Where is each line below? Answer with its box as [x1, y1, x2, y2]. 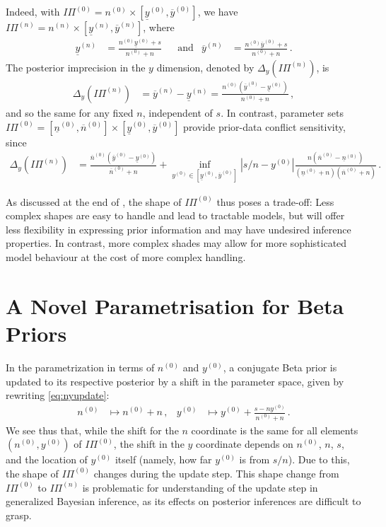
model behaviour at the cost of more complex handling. [6, 250, 246, 265]
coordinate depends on [196, 436, 293, 451]
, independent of [142, 105, 213, 120]
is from [239, 452, 270, 467]
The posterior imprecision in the [6, 59, 146, 74]
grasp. [6, 507, 32, 522]
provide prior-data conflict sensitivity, [183, 119, 346, 134]
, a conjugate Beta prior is [223, 359, 337, 374]
